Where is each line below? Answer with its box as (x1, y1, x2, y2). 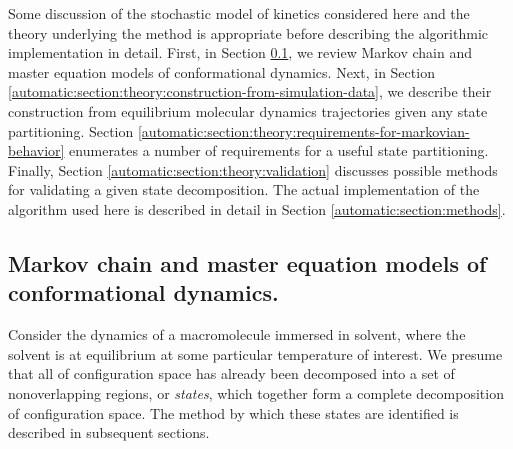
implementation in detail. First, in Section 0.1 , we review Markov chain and (8, 42, 472, 63)
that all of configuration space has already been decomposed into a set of (8, 363, 455, 384)
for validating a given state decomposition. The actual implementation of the (8, 179, 480, 200)
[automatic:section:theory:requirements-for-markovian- (137, 120, 470, 141)
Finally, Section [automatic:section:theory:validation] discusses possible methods (8, 159, 498, 180)
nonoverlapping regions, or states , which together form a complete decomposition (8, 382, 504, 403)
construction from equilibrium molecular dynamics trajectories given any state (8, 100, 488, 121)
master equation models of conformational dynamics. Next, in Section (8, 61, 435, 82)
